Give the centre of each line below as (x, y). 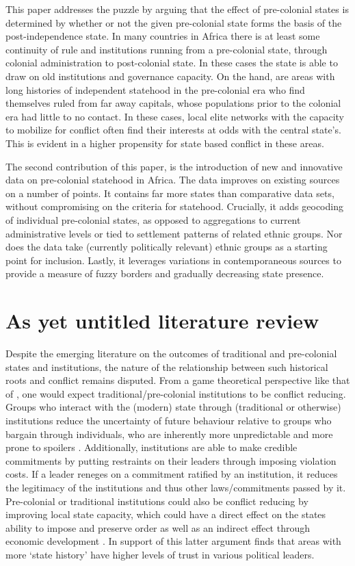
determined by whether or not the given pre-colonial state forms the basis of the (174, 22)
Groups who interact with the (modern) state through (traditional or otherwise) (173, 407)
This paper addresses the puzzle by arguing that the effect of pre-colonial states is (177, 9)
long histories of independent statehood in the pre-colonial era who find (155, 89)
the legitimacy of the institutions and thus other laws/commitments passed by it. (176, 487)
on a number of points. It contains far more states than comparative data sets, (170, 193)
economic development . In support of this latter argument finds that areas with (173, 541)
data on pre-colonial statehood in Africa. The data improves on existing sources (173, 180)
